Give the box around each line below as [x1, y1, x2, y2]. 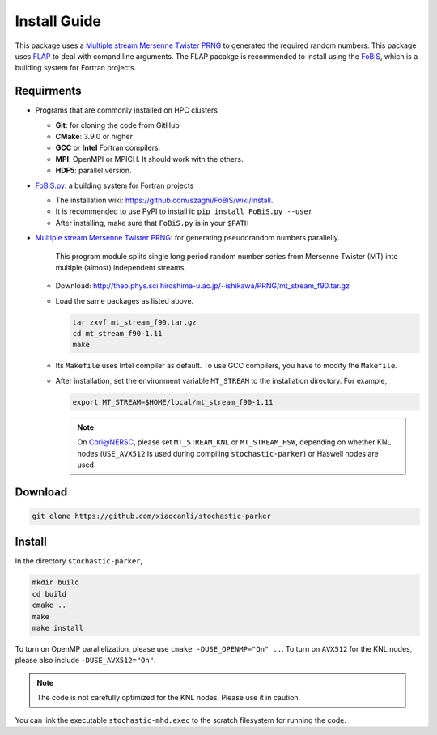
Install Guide [15, 12, 101, 30]
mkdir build [32, 578, 80, 587]
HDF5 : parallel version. [55, 166, 132, 176]
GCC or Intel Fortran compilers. [55, 142, 161, 153]
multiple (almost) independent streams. [55, 262, 186, 272]
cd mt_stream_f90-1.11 [72, 329, 163, 338]
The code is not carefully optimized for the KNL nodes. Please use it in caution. [36, 693, 301, 703]
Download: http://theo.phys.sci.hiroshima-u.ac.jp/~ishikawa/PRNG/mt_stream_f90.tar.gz [55, 281, 350, 291]
